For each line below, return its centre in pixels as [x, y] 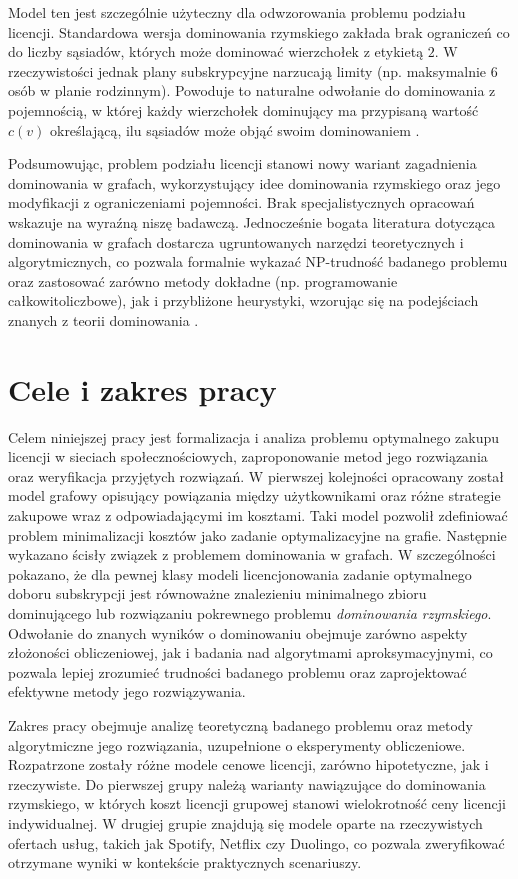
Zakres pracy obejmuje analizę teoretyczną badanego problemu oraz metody [240, 724]
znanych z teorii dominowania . [103, 319]
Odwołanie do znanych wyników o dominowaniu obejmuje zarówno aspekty [238, 632]
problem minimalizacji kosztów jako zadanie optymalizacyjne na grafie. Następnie [257, 534]
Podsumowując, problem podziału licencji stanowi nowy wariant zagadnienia [242, 163]
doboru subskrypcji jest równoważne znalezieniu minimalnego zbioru [217, 593]
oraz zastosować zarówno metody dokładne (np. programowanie [203, 280]
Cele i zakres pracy [142, 388]
